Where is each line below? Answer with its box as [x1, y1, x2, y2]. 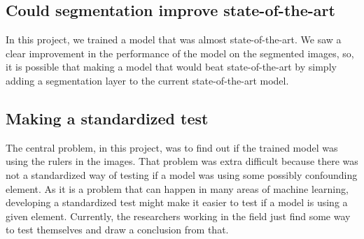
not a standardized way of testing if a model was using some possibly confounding [6, 167, 358, 182]
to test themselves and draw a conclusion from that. [6, 222, 229, 237]
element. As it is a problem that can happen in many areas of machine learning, [6, 181, 349, 196]
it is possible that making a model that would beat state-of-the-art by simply [6, 59, 337, 74]
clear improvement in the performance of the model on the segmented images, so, [6, 45, 354, 60]
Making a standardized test [6, 107, 209, 129]
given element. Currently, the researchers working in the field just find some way [6, 208, 351, 223]
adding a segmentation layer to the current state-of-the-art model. [6, 73, 289, 87]
